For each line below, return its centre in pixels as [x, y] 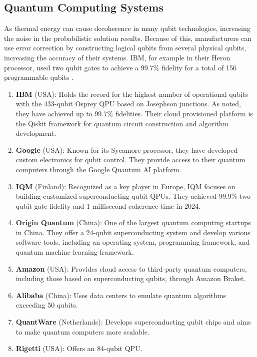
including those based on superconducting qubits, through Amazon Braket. [131, 278]
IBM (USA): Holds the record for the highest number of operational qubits [132, 94]
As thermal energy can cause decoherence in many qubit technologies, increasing [127, 28]
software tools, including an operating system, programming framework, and [133, 242]
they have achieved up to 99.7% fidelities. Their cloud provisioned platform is [134, 113]
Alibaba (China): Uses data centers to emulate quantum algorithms [121, 295]
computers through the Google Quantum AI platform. [99, 169]
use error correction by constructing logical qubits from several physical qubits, [125, 48]
